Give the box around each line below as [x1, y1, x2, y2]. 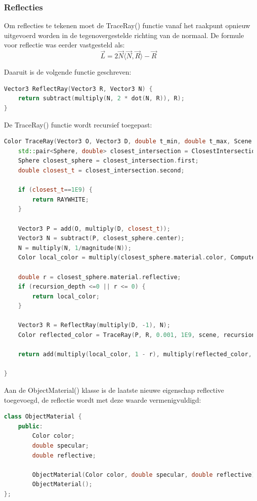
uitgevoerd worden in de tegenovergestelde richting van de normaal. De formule [4, 30, 244, 40]
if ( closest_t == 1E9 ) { [18, 186, 93, 194]
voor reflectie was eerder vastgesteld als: [4, 40, 125, 50]
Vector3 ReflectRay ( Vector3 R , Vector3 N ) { [4, 85, 153, 92]
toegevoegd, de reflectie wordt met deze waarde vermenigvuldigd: [4, 394, 201, 405]
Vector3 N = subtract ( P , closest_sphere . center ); [18, 235, 185, 242]
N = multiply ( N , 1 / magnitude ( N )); [18, 244, 131, 251]
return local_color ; [32, 292, 100, 300]
